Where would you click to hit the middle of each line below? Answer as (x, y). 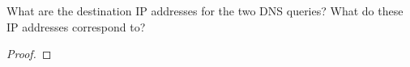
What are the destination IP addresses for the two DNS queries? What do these (205, 10)
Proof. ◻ (29, 54)
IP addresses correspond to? (76, 26)
